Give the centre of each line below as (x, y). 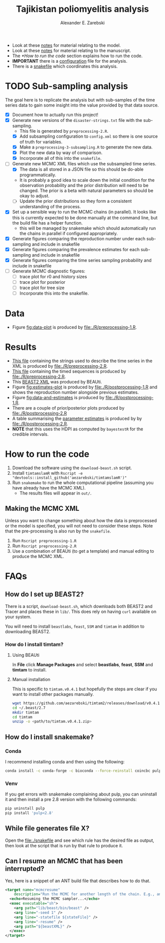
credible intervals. (30, 434)
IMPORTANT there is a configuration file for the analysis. (70, 61)
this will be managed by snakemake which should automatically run (88, 228)
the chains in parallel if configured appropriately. (69, 233)
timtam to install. (29, 670)
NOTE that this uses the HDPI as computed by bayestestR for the (78, 429)
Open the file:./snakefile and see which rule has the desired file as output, (80, 840)
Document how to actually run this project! (55, 114)
